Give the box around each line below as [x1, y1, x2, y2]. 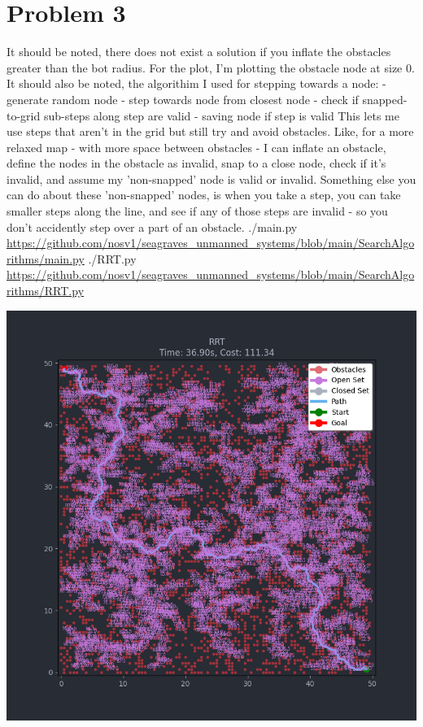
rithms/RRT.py [7, 282, 85, 299]
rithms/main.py [7, 250, 85, 267]
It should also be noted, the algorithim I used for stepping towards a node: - [7, 75, 386, 92]
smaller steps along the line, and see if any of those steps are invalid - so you [7, 202, 388, 220]
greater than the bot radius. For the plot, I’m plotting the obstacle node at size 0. [7, 59, 415, 76]
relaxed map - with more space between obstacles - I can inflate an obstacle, [7, 138, 386, 155]
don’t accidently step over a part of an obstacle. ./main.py [7, 218, 298, 235]
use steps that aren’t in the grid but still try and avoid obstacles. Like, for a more [7, 123, 414, 140]
